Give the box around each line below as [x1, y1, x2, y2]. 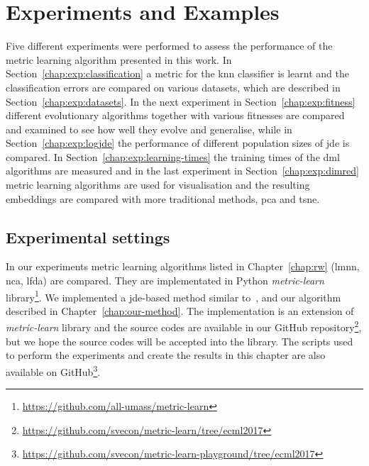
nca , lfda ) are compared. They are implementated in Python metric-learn [6, 273, 324, 288]
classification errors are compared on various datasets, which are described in [6, 79, 341, 94]
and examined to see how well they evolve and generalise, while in [6, 121, 292, 136]
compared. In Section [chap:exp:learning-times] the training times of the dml [6, 149, 340, 164]
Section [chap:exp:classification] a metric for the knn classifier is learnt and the [6, 66, 349, 81]
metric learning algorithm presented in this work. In [6, 52, 232, 67]
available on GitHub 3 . [6, 362, 101, 379]
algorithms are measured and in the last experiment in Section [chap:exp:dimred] [6, 163, 359, 178]
